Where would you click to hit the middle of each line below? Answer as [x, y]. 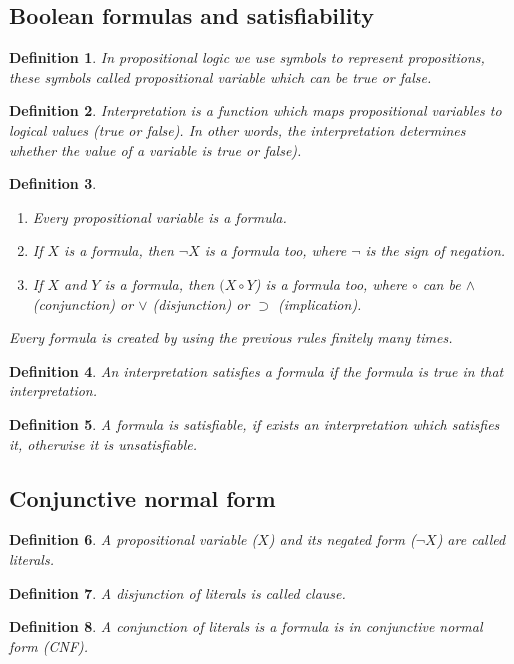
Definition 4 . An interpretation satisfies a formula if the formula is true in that [256, 370]
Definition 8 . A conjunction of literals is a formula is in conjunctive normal [246, 626]
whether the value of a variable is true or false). [155, 149]
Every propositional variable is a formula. [159, 216]
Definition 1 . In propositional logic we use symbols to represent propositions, [247, 57]
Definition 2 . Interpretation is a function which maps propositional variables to [255, 110]
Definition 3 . [53, 183]
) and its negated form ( [342, 539]
